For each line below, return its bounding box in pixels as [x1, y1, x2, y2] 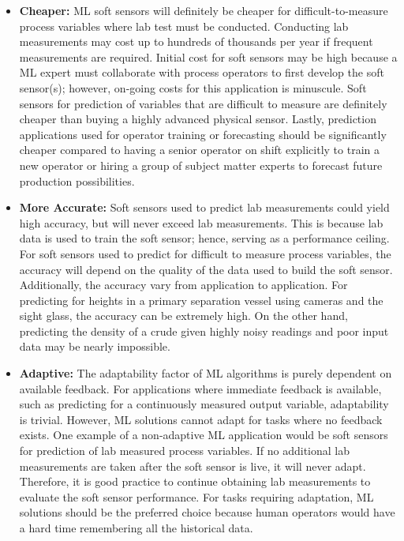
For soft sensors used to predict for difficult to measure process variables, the [19, 245, 391, 261]
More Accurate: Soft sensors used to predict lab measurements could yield [19, 199, 390, 216]
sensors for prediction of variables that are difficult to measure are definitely [19, 95, 387, 111]
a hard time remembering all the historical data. [19, 520, 253, 535]
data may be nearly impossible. [19, 338, 170, 355]
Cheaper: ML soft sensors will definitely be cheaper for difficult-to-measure [19, 2, 388, 18]
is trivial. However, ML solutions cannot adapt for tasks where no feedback [19, 411, 383, 427]
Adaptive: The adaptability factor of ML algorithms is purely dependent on [19, 365, 392, 381]
